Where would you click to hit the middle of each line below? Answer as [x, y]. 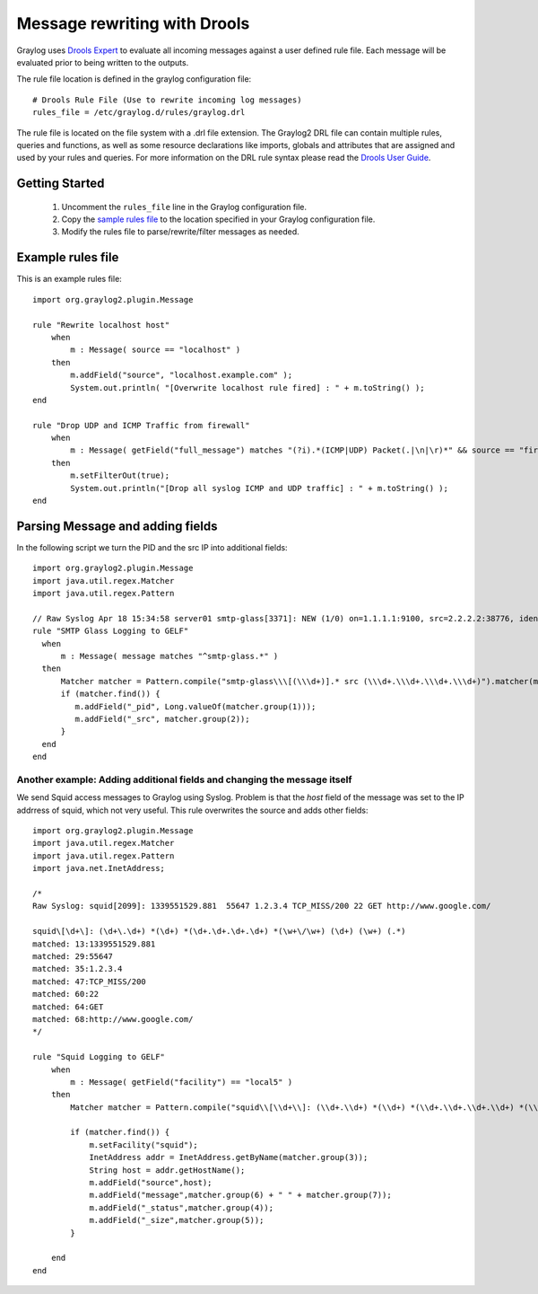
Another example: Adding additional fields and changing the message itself [184, 779]
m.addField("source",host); [151, 1183]
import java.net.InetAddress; [99, 868]
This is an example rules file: [69, 279]
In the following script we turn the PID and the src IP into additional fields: [152, 547]
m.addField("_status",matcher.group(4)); [181, 1207]
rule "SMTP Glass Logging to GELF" [111, 631]
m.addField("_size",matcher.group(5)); [177, 1220]
